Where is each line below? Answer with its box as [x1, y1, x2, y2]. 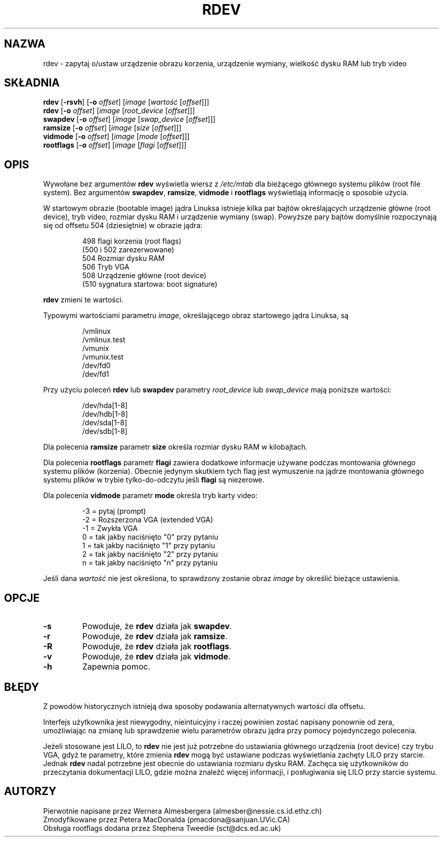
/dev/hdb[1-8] [82, 410, 128, 419]
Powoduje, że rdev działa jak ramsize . [82, 631, 228, 642]
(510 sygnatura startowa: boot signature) [82, 280, 217, 289]
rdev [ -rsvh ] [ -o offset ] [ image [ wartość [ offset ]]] [43, 98, 209, 107]
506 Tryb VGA [82, 262, 129, 272]
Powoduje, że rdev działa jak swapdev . [82, 621, 232, 632]
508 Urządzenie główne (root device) [82, 271, 207, 280]
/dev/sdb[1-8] [82, 427, 127, 436]
